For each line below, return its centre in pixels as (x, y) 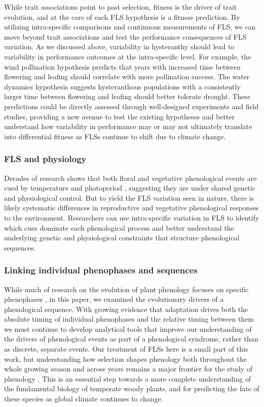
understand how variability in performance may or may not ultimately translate (128, 126)
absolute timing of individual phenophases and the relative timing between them (129, 319)
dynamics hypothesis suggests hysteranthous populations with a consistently (122, 86)
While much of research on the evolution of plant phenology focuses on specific (126, 289)
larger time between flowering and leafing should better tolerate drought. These (127, 96)
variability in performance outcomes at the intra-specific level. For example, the (128, 56)
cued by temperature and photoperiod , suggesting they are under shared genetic (130, 188)
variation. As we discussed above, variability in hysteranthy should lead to (119, 46)
